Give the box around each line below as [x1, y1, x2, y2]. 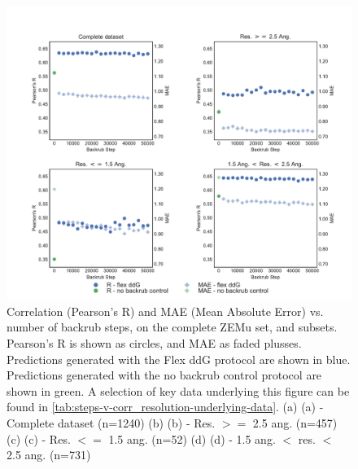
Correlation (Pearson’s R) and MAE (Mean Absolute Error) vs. [7, 302, 324, 319]
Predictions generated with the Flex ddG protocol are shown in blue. [7, 350, 351, 367]
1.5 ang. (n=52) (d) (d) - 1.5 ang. [108, 430, 276, 447]
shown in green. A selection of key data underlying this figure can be [7, 382, 350, 399]
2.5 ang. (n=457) [252, 414, 338, 431]
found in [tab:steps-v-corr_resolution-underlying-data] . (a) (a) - [7, 398, 324, 415]
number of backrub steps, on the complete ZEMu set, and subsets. [7, 318, 338, 335]
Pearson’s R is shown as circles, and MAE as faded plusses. [7, 335, 302, 352]
